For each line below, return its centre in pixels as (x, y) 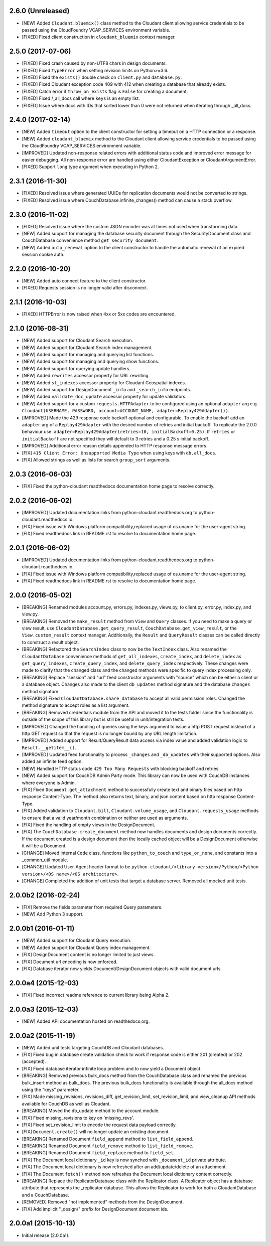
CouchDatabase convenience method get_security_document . (90, 240)
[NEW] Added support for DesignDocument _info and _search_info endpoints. (107, 390)
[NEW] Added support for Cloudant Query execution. (77, 941)
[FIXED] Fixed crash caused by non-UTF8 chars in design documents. (94, 63)
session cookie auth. (43, 255)
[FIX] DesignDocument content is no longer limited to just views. (88, 955)
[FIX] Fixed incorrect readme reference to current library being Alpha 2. (96, 995)
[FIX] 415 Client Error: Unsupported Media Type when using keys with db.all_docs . (119, 453)
